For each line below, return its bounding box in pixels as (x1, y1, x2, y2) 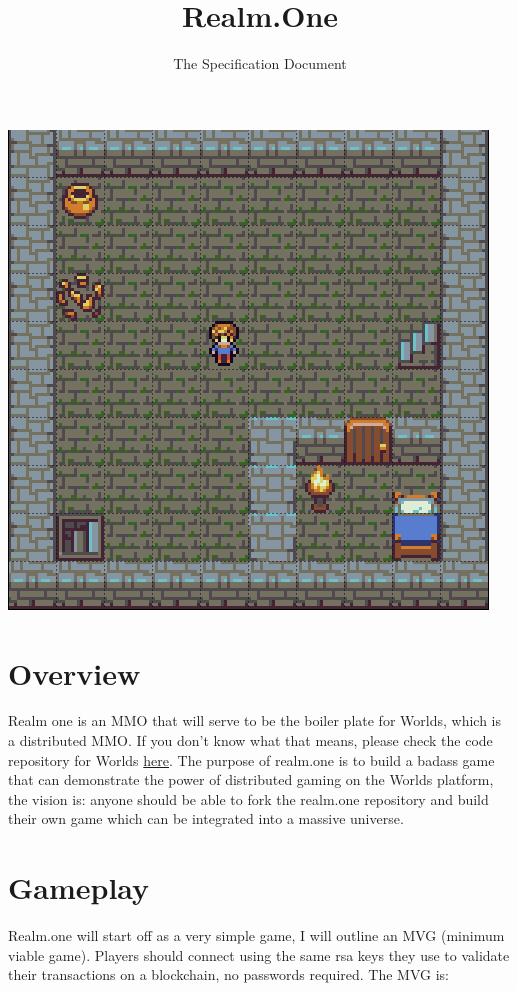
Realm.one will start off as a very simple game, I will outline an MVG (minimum (8, 925, 505, 946)
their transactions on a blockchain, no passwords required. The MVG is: (8, 964, 449, 985)
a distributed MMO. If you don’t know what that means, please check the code (8, 730, 493, 751)
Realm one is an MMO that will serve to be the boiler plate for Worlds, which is (8, 710, 501, 731)
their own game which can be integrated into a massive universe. (8, 808, 404, 829)
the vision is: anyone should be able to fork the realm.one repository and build (8, 788, 489, 809)
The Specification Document (173, 53, 347, 74)
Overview (8, 652, 141, 693)
